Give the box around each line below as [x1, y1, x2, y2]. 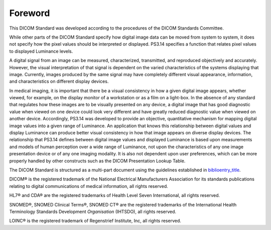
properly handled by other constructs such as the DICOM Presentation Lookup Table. [9, 158, 186, 164]
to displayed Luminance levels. [9, 48, 73, 54]
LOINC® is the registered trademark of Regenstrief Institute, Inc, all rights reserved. [9, 218, 182, 224]
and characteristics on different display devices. [9, 78, 109, 85]
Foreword [9, 8, 50, 19]
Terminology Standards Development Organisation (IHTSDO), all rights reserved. [9, 208, 177, 214]
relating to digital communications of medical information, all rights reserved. [9, 183, 168, 189]
